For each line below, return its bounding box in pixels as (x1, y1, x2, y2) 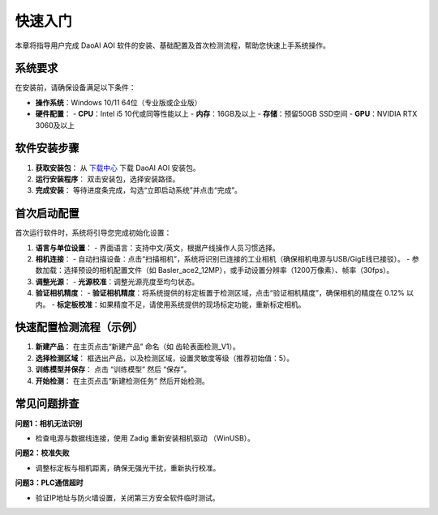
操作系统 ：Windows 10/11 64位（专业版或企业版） (35, 97, 202, 107)
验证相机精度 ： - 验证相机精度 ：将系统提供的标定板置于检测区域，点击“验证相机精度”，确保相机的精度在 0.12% (35, 288, 405, 298)
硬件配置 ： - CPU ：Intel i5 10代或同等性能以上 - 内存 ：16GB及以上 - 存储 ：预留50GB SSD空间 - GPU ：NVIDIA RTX (35, 109, 418, 119)
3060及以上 (35, 120, 75, 130)
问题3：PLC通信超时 (15, 478, 84, 487)
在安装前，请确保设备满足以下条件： (15, 83, 136, 92)
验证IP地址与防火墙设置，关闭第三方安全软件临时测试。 (35, 492, 220, 502)
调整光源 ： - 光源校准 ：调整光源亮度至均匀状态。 (35, 276, 200, 287)
